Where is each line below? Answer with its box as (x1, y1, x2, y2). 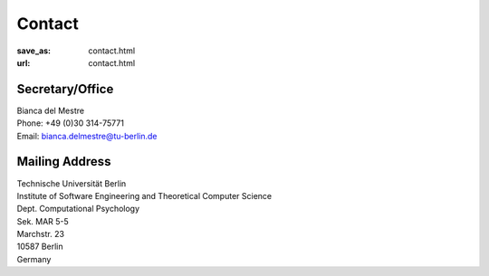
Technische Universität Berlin (16, 177, 127, 189)
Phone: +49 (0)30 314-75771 (16, 118, 124, 128)
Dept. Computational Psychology (16, 204, 140, 214)
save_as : (16, 45, 52, 56)
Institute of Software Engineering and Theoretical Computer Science (16, 190, 273, 201)
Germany (16, 253, 52, 264)
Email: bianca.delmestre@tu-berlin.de (16, 130, 158, 141)
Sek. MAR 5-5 (16, 215, 70, 226)
